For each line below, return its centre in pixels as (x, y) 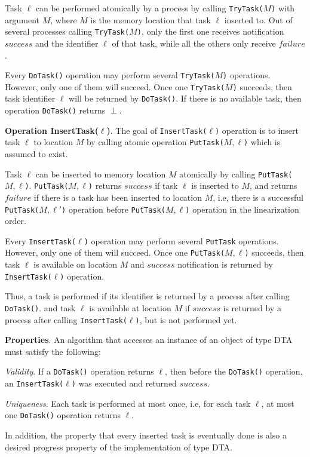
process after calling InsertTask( (66, 319)
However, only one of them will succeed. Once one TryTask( (115, 86)
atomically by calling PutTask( (236, 174)
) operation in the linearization (242, 209)
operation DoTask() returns (55, 110)
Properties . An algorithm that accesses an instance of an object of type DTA (149, 340)
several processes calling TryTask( (67, 31)
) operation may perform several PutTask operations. (181, 240)
